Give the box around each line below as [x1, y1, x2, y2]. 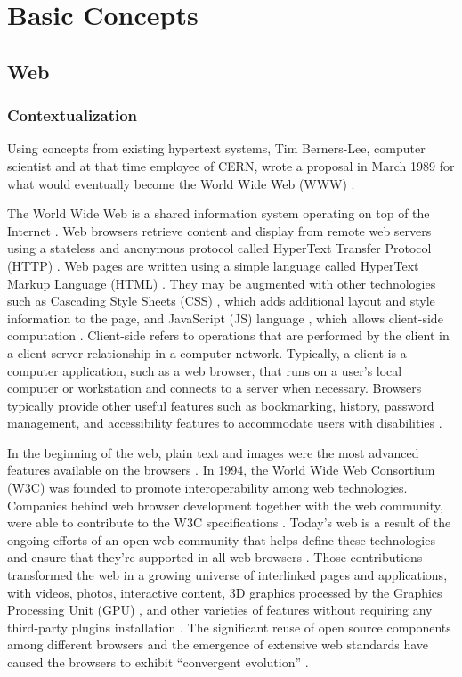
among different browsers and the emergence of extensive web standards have [7, 635, 429, 654]
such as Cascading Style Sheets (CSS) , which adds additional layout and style [7, 291, 435, 310]
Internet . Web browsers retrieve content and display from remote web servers [7, 221, 432, 240]
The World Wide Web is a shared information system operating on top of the [7, 204, 430, 223]
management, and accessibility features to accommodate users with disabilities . [7, 413, 442, 432]
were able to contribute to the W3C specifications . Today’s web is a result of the [7, 513, 451, 532]
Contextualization [7, 104, 138, 126]
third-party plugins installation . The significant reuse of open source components [7, 617, 451, 636]
